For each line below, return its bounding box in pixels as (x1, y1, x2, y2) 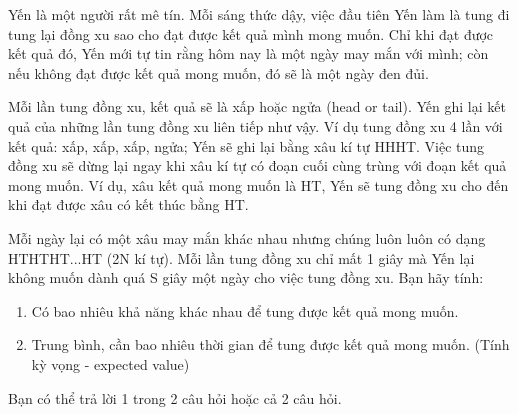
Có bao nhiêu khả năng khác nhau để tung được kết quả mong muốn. (31, 300, 459, 321)
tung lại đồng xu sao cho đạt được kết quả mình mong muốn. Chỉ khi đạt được (8, 23, 494, 44)
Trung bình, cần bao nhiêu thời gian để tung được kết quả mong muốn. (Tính (31, 334, 510, 355)
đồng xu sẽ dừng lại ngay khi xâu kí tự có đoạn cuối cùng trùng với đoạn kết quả (8, 155, 507, 176)
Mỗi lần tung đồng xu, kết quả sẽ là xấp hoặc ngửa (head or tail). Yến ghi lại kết (8, 96, 506, 117)
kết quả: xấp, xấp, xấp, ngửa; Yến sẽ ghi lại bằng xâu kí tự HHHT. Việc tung (8, 135, 485, 156)
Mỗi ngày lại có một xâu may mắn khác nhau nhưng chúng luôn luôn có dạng (8, 227, 486, 248)
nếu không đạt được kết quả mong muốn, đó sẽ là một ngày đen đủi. (8, 62, 429, 83)
